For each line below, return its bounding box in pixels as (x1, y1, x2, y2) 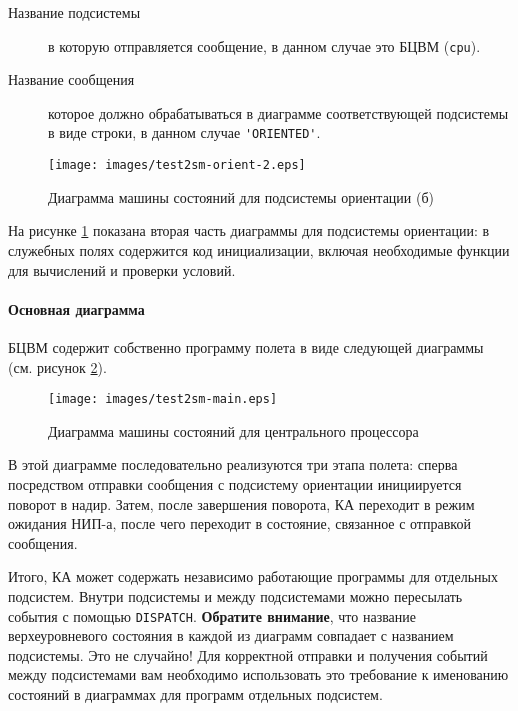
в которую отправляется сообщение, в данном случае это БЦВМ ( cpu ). (48, 35, 481, 56)
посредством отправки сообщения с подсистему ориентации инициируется (8, 473, 462, 494)
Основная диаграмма (8, 298, 145, 319)
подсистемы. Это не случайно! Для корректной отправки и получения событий (8, 644, 488, 665)
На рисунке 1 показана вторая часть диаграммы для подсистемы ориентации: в (8, 220, 490, 241)
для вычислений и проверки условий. (8, 259, 236, 280)
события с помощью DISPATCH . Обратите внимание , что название (8, 605, 417, 626)
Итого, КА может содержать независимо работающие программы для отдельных (8, 566, 498, 587)
